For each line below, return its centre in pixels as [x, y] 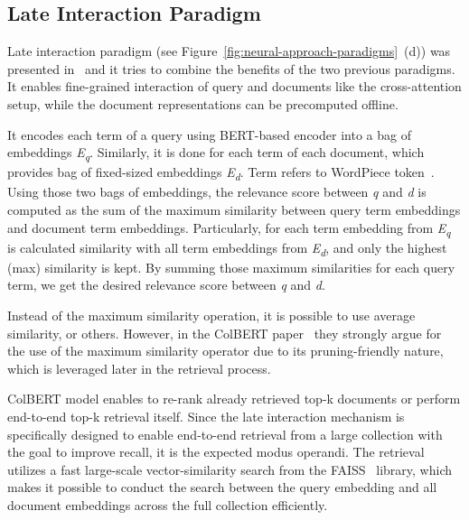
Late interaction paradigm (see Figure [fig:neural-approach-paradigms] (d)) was [229, 51]
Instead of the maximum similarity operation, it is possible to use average [211, 316]
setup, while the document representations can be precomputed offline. [203, 103]
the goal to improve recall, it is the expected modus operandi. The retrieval [216, 452]
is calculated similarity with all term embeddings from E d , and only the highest [227, 248]
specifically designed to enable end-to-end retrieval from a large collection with [225, 434]
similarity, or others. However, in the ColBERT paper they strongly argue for [225, 333]
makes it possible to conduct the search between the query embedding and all [222, 487]
